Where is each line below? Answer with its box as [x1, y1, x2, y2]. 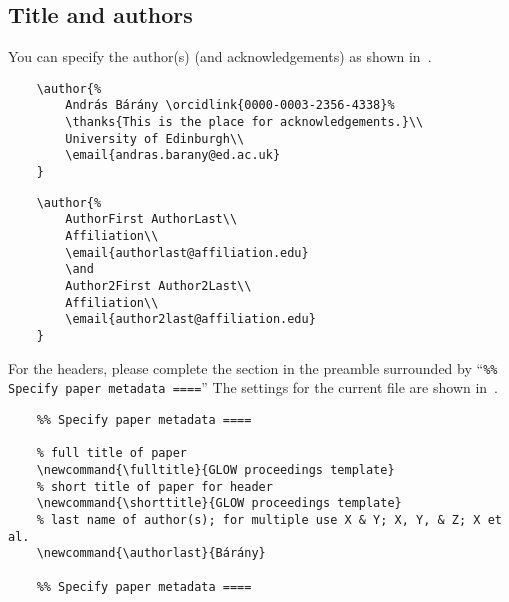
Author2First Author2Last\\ [65, 279, 252, 294]
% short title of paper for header [36, 479, 273, 494]
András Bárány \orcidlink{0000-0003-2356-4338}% [65, 98, 395, 113]
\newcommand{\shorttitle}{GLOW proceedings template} [36, 496, 402, 511]
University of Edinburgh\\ [65, 131, 245, 146]
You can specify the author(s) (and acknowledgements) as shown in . [8, 46, 432, 67]
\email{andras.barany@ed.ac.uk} [65, 148, 281, 163]
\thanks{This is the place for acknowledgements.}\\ [65, 115, 424, 130]
